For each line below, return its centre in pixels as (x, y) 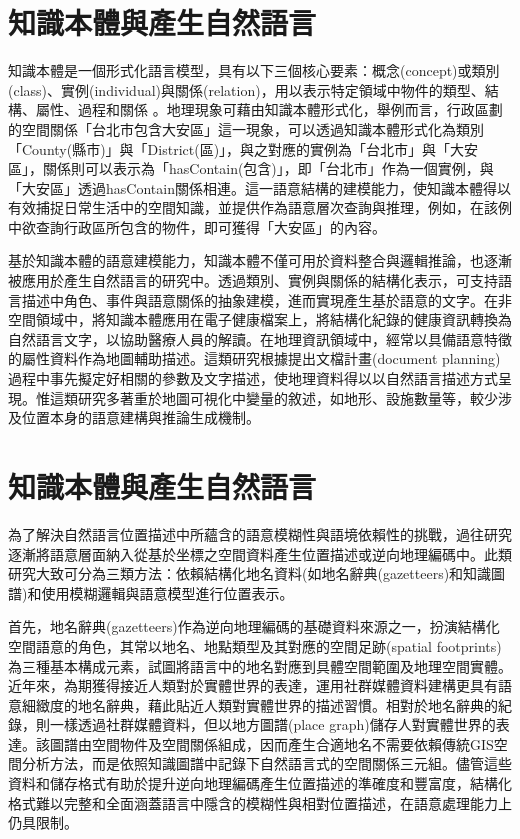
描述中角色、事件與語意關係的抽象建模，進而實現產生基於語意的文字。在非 (266, 299)
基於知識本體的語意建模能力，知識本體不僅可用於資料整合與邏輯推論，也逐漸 (260, 260)
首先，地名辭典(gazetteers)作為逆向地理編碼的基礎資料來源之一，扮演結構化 (254, 626)
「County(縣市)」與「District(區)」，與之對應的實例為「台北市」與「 (229, 148)
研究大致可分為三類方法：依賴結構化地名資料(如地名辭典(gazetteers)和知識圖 (257, 573)
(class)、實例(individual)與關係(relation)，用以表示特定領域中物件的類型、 (246, 89)
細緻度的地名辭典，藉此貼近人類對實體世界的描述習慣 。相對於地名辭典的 (259, 704)
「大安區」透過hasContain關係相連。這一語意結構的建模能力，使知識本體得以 (259, 187)
